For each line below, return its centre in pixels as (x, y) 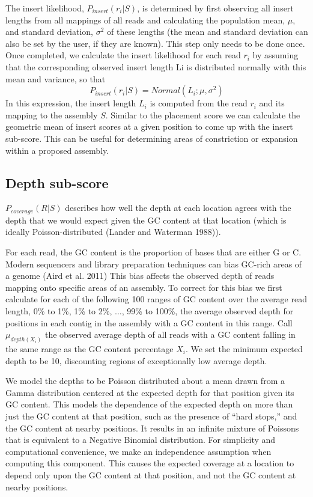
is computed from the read (199, 103)
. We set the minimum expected (244, 348)
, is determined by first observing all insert (215, 8)
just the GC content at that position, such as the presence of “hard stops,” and (151, 416)
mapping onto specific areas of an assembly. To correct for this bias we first (144, 287)
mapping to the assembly (52, 114)
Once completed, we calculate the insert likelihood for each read (123, 55)
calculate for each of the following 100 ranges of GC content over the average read (156, 299)
